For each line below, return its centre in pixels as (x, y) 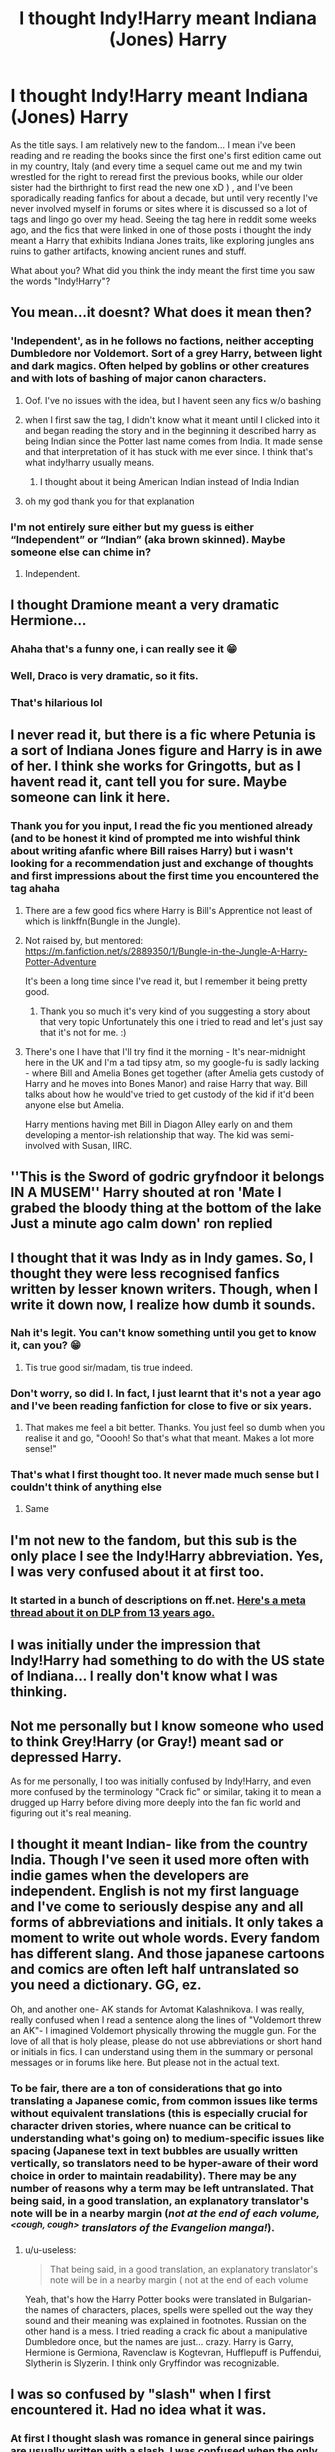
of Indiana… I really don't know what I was (144, 1676)
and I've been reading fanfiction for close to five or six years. (161, 1405)
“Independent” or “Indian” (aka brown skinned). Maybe (148, 539)
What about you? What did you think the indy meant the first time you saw (162, 270)
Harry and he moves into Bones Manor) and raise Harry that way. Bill (166, 1083)
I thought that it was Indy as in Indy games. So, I (162, 1257)
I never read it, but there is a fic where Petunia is (163, 735)
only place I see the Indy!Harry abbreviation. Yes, (167, 1555)
